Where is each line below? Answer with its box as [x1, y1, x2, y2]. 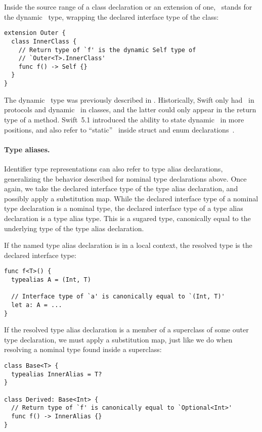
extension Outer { [4, 29, 66, 37]
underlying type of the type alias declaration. [4, 223, 144, 233]
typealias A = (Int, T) [11, 276, 91, 283]
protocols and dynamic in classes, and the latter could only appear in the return [4, 104, 256, 115]
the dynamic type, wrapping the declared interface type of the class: [4, 11, 219, 22]
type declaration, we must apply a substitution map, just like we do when [4, 334, 233, 344]
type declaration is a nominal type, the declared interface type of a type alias [4, 203, 243, 213]
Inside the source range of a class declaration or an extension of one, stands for [4, 2, 252, 12]
